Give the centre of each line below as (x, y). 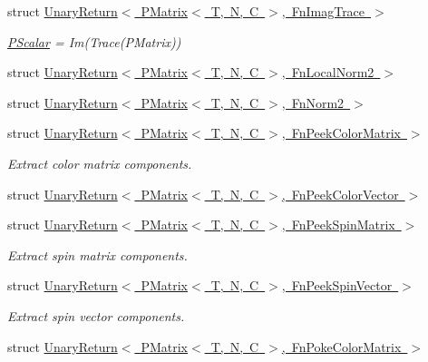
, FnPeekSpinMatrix (338, 225)
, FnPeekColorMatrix (341, 133)
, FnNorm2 (313, 102)
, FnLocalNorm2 (328, 72)
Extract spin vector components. (96, 315)
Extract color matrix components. (100, 163)
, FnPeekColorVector (340, 194)
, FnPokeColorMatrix (341, 346)
